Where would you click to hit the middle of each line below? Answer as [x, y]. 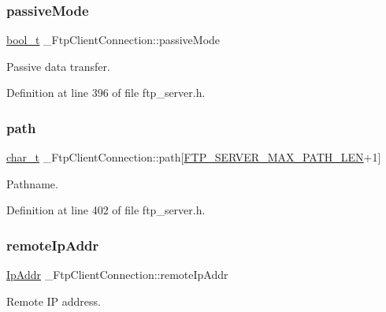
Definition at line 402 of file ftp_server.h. [106, 210]
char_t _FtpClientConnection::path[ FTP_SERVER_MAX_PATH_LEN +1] [194, 157]
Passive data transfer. [58, 66]
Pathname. [32, 183]
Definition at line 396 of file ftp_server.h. [106, 93]
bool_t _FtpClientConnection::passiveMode [113, 40]
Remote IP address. [54, 301]
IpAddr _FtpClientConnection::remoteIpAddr [117, 275]
